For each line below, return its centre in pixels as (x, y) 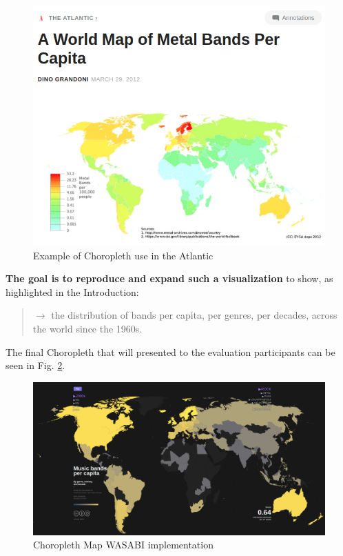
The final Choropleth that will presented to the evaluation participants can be (170, 351)
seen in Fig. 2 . (35, 365)
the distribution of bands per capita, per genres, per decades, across (194, 315)
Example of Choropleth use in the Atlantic (123, 255)
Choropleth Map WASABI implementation (123, 545)
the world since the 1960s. (87, 328)
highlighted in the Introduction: (72, 291)
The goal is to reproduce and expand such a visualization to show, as (169, 278)
